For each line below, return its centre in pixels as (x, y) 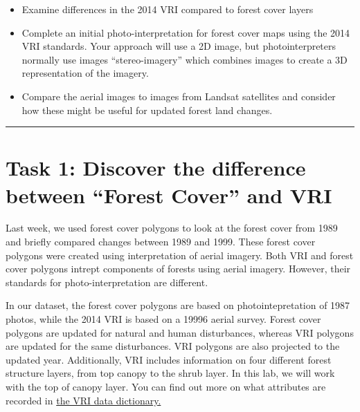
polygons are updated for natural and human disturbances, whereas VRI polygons (180, 332)
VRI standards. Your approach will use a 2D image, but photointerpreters (179, 46)
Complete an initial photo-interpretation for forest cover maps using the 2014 (186, 32)
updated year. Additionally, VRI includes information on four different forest (169, 359)
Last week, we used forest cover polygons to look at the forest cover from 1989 (172, 228)
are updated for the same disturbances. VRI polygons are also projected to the (173, 346)
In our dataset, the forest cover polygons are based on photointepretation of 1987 (178, 305)
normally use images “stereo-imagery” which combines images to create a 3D (184, 59)
